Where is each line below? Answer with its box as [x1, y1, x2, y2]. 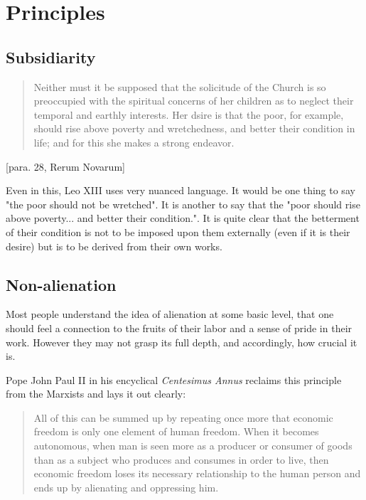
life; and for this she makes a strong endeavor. [33, 134, 235, 149]
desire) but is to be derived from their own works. [6, 238, 222, 253]
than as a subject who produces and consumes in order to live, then [33, 452, 329, 467]
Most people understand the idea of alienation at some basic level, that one [6, 307, 334, 321]
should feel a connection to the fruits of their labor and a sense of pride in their [6, 320, 352, 335]
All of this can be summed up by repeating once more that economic [33, 410, 333, 425]
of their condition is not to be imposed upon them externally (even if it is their [6, 224, 350, 239]
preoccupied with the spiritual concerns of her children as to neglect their [33, 93, 354, 108]
